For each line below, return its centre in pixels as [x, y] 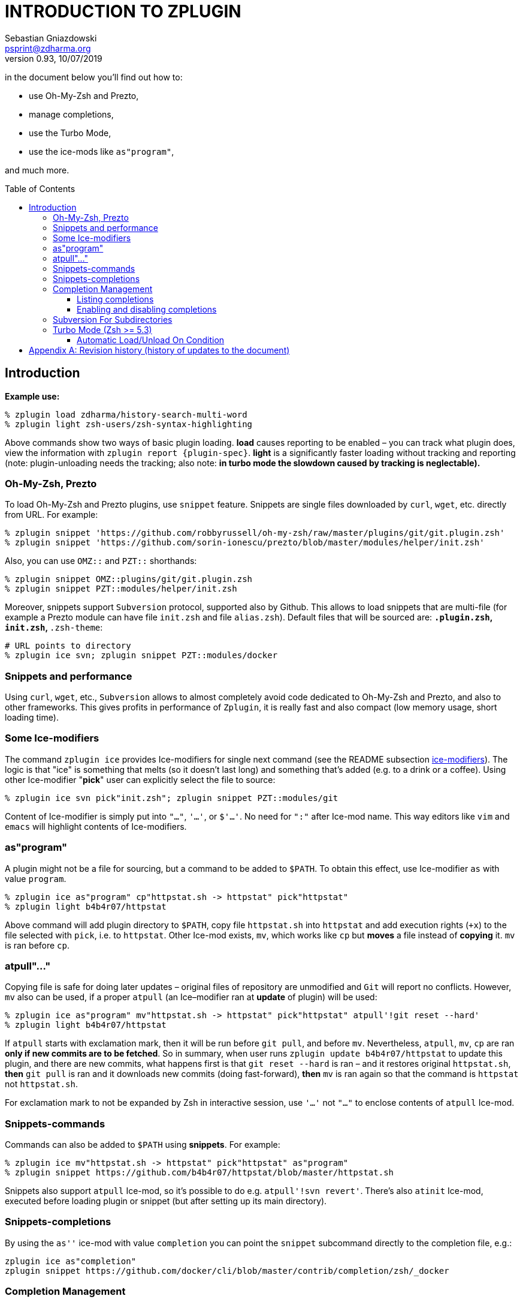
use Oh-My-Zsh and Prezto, [84, 95]
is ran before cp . [37, 945]
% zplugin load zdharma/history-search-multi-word [126, 414]
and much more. [37, 170]
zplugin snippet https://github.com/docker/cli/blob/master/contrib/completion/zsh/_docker [227, 1270]
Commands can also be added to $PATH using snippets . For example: [143, 1145]
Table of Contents [40, 188]
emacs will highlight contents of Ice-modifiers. [96, 826]
